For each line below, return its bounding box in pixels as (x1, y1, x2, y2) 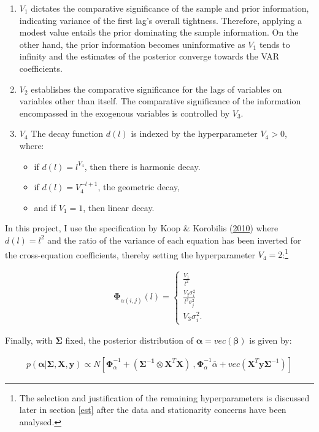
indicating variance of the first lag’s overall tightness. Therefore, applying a (19, 13, 302, 26)
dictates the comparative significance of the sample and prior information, (31, 2, 309, 14)
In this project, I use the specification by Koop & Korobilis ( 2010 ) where (5, 222, 279, 234)
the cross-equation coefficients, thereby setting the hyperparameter (5, 248, 256, 261)
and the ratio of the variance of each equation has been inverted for (47, 233, 301, 246)
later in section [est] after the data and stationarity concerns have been (19, 403, 286, 416)
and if (34, 201, 56, 214)
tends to (259, 37, 290, 50)
